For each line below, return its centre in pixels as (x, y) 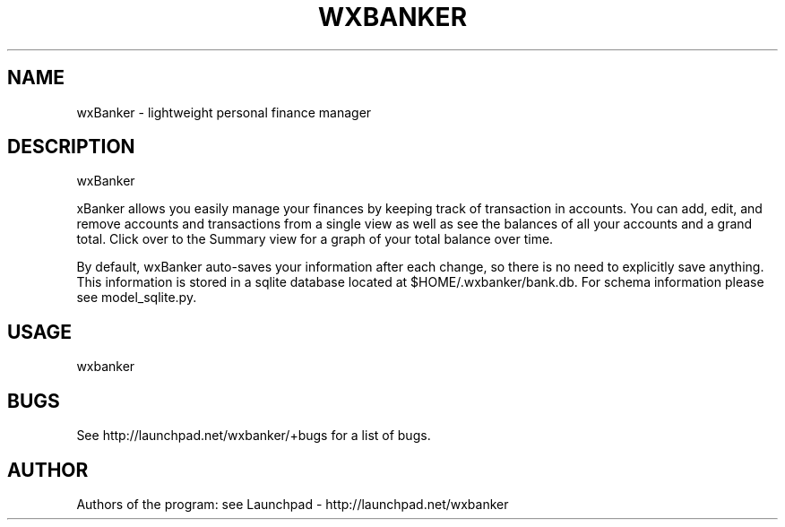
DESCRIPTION (71, 147)
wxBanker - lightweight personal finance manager (224, 112)
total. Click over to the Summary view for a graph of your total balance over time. (315, 239)
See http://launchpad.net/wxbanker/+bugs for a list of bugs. (254, 436)
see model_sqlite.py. (137, 298)
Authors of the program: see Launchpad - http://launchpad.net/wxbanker (293, 504)
